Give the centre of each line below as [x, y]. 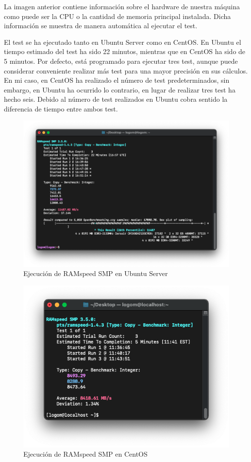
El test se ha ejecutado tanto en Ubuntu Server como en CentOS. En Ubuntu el [123, 42]
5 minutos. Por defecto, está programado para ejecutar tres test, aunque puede [121, 61]
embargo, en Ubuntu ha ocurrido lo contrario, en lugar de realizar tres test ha [120, 89]
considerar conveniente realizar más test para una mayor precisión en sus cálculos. [126, 70]
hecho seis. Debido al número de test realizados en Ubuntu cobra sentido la [116, 99]
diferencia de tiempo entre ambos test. [61, 108]
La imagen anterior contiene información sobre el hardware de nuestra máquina [122, 6]
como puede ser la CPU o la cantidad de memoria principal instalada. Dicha [117, 16]
